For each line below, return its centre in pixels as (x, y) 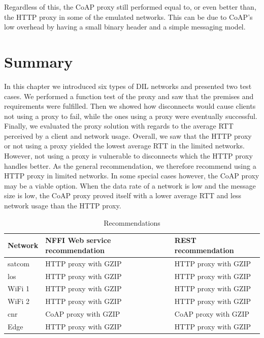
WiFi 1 (19, 288)
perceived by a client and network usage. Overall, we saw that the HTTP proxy (128, 135)
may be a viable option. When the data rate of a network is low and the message (130, 185)
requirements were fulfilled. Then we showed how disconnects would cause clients (130, 106)
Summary (39, 61)
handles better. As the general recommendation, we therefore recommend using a (130, 165)
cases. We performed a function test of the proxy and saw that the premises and (129, 96)
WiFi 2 (19, 301)
